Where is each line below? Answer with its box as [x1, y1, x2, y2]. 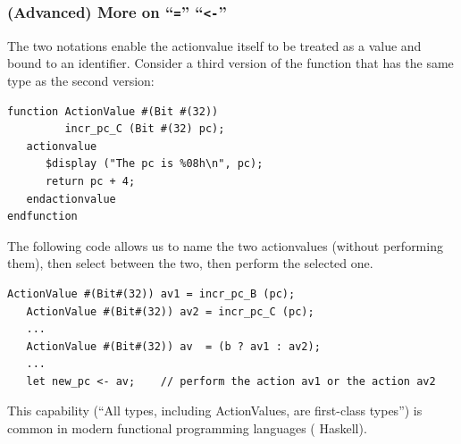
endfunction [7, 210, 78, 223]
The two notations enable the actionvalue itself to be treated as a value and [7, 36, 422, 54]
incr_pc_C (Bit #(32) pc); [64, 122, 225, 136]
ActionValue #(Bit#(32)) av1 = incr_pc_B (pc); [7, 287, 296, 300]
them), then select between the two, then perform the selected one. [7, 254, 373, 272]
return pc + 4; [45, 174, 136, 188]
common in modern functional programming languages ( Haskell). [7, 419, 367, 438]
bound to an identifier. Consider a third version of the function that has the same [7, 54, 454, 72]
